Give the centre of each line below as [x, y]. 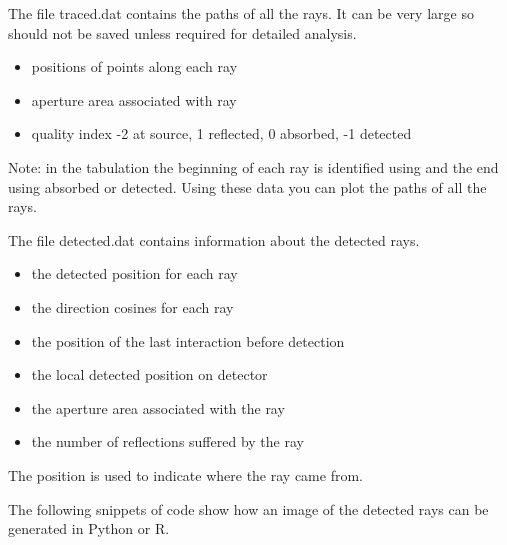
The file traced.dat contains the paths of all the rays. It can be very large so [241, 13]
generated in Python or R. [89, 528]
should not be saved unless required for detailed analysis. [182, 32]
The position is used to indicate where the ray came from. [185, 474]
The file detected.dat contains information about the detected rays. [214, 239]
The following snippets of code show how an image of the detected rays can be [248, 508]
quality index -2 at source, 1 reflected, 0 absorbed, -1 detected [221, 133]
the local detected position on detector [149, 374]
